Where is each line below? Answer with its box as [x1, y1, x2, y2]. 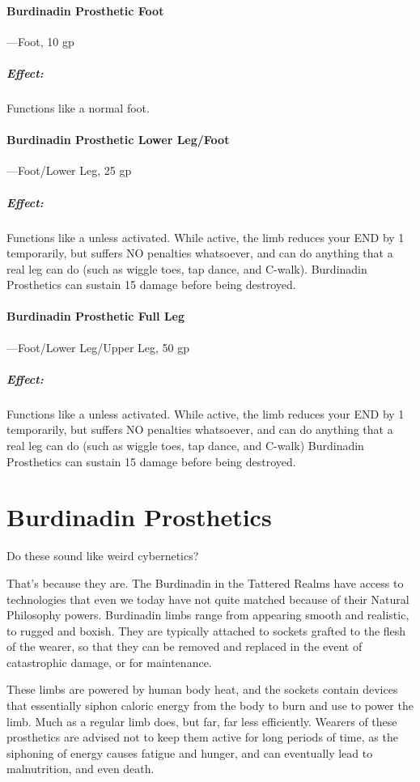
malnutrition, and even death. [6, 760, 155, 777]
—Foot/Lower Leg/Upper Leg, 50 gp [6, 338, 190, 355]
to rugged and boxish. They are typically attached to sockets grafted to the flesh [6, 622, 406, 639]
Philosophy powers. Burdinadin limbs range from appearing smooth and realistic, [6, 606, 409, 623]
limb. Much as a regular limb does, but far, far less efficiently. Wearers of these [6, 712, 397, 729]
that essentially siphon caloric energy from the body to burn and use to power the [6, 697, 414, 714]
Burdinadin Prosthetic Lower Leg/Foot [6, 131, 230, 148]
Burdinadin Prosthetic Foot [6, 2, 164, 19]
